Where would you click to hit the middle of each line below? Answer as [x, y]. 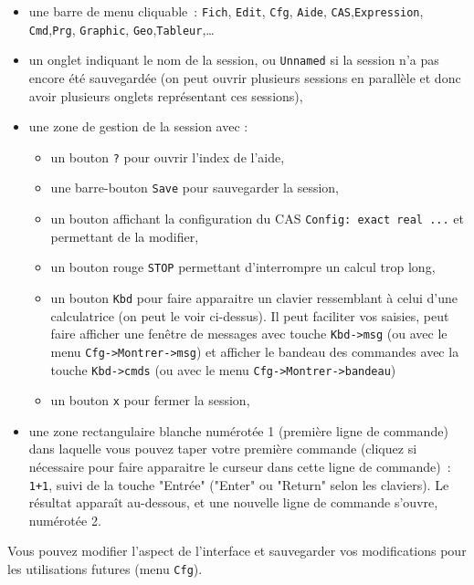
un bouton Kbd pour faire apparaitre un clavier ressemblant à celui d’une [254, 297]
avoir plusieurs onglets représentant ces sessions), [166, 95]
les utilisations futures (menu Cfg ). [105, 569]
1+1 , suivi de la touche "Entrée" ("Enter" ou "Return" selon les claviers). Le [239, 484]
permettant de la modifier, [125, 236]
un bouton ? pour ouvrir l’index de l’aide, [168, 157]
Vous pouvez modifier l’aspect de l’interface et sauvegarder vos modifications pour [237, 551]
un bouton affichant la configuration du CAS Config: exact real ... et [257, 219]
